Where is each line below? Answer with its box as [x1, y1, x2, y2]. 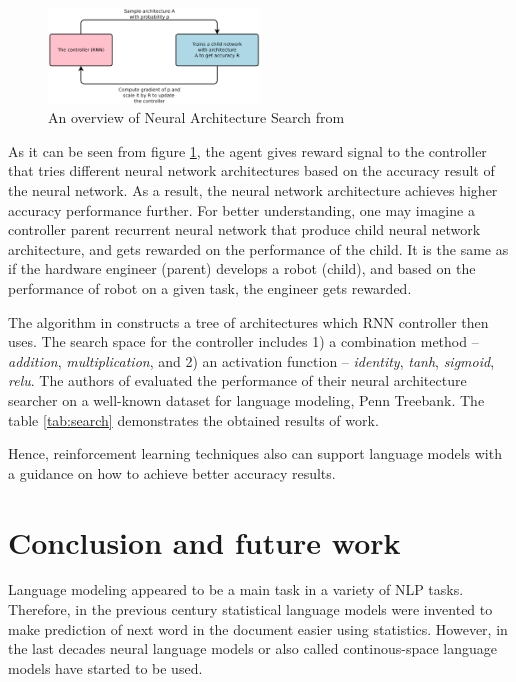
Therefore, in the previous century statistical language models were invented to [8, 599, 493, 620]
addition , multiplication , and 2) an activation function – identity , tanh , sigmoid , [8, 350, 495, 371]
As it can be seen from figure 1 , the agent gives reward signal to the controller [8, 140, 487, 161]
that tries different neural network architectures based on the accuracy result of [8, 160, 495, 181]
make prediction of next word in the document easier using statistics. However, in [8, 618, 508, 639]
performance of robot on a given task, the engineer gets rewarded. [8, 277, 412, 298]
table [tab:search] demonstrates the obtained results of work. [8, 409, 379, 430]
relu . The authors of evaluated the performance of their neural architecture [8, 370, 467, 391]
